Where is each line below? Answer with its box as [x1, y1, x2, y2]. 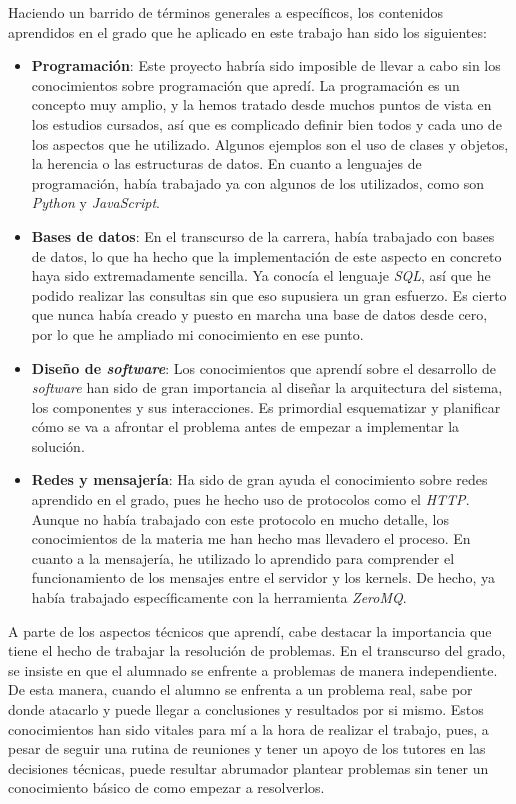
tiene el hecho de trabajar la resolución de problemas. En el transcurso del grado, [8, 640, 506, 661]
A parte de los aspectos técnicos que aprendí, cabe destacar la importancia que [8, 620, 492, 641]
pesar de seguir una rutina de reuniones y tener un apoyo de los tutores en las [8, 738, 486, 759]
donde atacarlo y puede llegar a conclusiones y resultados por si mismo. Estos [8, 699, 484, 719]
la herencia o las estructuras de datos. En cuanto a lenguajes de [31, 153, 422, 174]
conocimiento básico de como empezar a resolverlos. [8, 777, 325, 798]
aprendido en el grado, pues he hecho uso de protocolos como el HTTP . [31, 489, 470, 510]
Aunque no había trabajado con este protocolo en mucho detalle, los [31, 508, 449, 529]
